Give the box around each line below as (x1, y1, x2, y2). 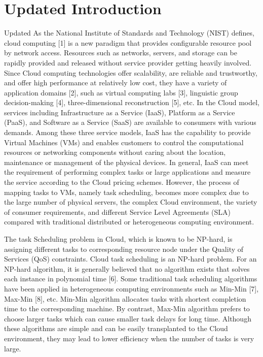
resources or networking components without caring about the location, (4, 147, 226, 157)
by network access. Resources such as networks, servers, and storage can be (4, 47, 237, 58)
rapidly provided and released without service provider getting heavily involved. (4, 57, 252, 68)
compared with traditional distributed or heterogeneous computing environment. (4, 216, 254, 227)
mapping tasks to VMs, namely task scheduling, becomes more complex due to (4, 186, 249, 197)
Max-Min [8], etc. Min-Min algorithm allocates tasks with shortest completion (4, 293, 246, 304)
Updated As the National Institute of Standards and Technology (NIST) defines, (4, 27, 254, 38)
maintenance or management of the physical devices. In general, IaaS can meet (4, 156, 249, 167)
